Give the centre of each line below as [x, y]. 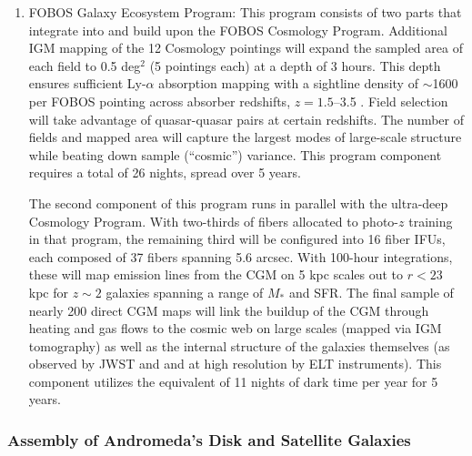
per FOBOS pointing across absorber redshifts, [160, 101]
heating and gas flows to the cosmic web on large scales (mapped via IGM [235, 328]
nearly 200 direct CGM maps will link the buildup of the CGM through [229, 310]
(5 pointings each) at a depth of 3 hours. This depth [295, 65]
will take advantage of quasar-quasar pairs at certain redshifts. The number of [246, 119]
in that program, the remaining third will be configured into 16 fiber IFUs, [237, 239]
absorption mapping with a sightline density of [288, 83]
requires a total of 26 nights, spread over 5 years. [165, 172]
